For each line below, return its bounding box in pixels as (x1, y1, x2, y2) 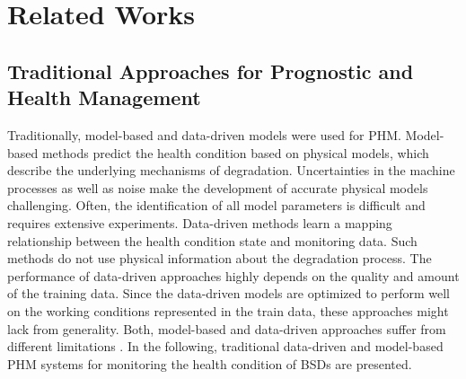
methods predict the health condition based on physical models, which (41, 143, 429, 162)
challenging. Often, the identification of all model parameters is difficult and (7, 196, 426, 215)
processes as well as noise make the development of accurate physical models (7, 178, 428, 197)
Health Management (7, 84, 201, 111)
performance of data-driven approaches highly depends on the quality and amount (7, 266, 460, 285)
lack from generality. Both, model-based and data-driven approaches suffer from (7, 319, 446, 338)
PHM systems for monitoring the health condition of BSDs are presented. (7, 354, 412, 373)
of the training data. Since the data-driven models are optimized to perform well (7, 284, 451, 303)
